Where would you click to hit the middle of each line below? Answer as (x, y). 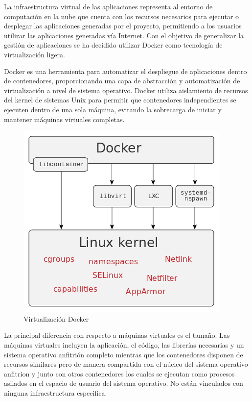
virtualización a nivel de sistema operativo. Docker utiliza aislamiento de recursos (126, 90)
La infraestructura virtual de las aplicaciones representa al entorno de (108, 6)
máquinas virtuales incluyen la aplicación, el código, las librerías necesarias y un (124, 344)
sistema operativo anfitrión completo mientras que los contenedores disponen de (124, 354)
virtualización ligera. (34, 54)
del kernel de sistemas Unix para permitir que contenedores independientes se (120, 100)
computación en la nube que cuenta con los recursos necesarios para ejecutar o (122, 16)
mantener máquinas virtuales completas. (64, 119)
